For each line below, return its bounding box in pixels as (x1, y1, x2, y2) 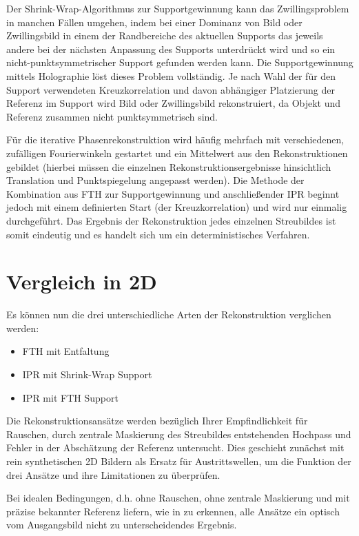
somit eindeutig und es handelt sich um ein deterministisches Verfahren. (6, 227, 310, 241)
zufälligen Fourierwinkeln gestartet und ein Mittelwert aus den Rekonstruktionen (6, 145, 348, 160)
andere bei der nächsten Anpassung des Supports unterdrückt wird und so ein (6, 41, 336, 56)
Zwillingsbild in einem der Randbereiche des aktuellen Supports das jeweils (6, 28, 323, 43)
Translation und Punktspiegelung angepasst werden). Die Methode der (6, 173, 305, 187)
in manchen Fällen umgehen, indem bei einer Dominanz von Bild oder (6, 14, 302, 29)
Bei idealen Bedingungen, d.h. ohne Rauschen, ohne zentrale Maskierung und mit (6, 491, 350, 505)
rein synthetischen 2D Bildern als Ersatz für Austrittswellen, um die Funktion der (6, 453, 351, 468)
